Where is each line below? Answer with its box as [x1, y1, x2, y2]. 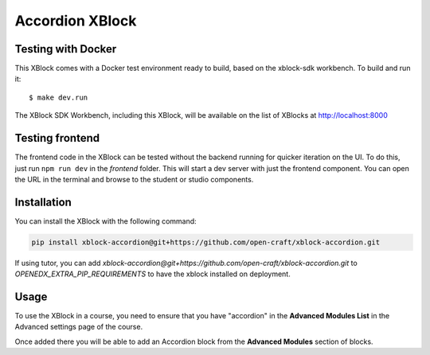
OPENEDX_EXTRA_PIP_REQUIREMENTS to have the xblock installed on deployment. [14, 269, 291, 279]
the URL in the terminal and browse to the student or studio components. [14, 174, 254, 184]
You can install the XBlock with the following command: [14, 216, 197, 226]
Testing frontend [14, 131, 100, 145]
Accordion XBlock [14, 12, 137, 29]
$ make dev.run [29, 92, 88, 102]
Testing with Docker [14, 42, 117, 56]
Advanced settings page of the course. [14, 322, 143, 332]
